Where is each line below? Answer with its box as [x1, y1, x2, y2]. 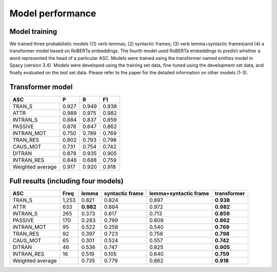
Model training [9, 27, 57, 36]
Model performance [9, 8, 96, 19]
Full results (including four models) [9, 177, 124, 185]
